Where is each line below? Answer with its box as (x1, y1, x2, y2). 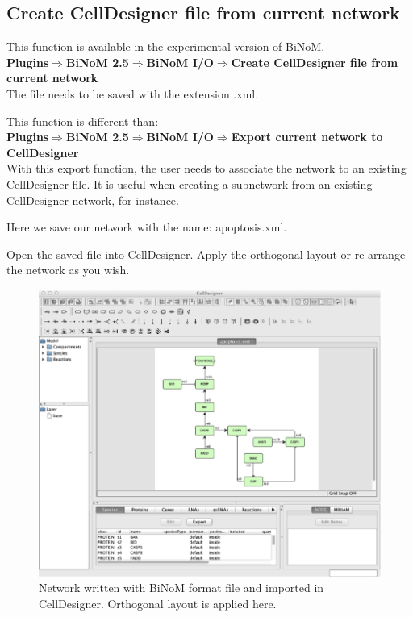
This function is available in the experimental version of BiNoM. (6, 38, 325, 55)
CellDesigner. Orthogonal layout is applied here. (39, 594, 277, 611)
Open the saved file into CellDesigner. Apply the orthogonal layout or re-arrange (6, 245, 406, 262)
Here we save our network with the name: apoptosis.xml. (6, 219, 287, 236)
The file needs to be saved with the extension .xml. (6, 85, 259, 102)
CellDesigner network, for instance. (6, 191, 179, 208)
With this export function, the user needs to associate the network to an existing (6, 160, 407, 177)
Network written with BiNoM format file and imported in (39, 579, 324, 596)
